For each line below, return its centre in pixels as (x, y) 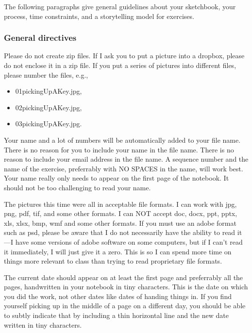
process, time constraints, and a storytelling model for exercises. (99, 16)
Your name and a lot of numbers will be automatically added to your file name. (122, 140)
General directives (40, 38)
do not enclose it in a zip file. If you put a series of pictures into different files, (120, 65)
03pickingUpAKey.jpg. (49, 124)
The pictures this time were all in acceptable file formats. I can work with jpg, (120, 204)
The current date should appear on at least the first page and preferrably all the (124, 277)
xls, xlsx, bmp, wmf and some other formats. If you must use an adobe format (120, 223)
